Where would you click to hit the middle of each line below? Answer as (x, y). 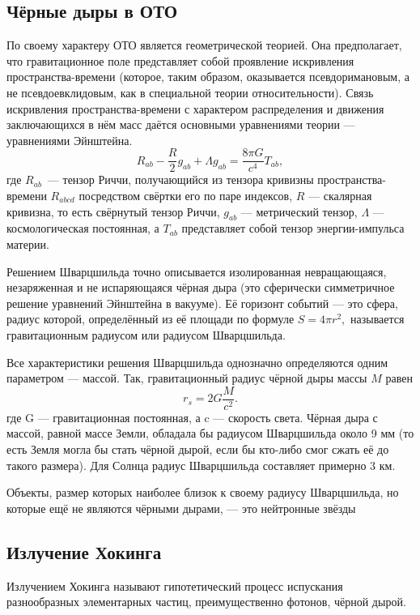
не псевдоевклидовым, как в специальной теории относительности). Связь (190, 92)
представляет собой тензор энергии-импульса (293, 228)
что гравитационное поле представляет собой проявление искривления (180, 60)
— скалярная (340, 196)
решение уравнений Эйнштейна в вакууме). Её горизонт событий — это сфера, (202, 303)
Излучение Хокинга (84, 551)
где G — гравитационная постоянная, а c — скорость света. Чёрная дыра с (192, 417)
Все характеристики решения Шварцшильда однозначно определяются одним (197, 362)
